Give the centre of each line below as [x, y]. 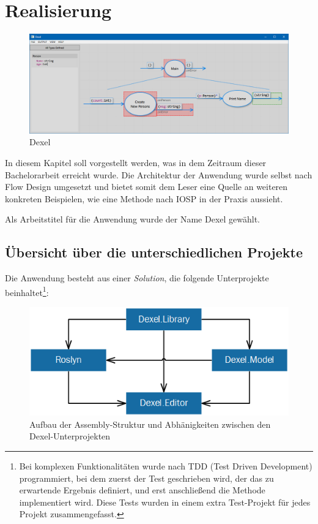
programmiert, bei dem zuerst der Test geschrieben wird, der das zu [146, 478]
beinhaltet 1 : [27, 291]
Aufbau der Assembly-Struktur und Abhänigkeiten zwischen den [150, 424]
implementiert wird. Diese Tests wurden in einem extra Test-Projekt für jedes [165, 502]
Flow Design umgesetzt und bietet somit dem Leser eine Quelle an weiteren [146, 187]
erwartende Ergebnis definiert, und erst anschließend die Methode [142, 490]
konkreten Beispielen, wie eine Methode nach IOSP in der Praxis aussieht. [144, 198]
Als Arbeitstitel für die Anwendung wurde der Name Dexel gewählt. [133, 219]
